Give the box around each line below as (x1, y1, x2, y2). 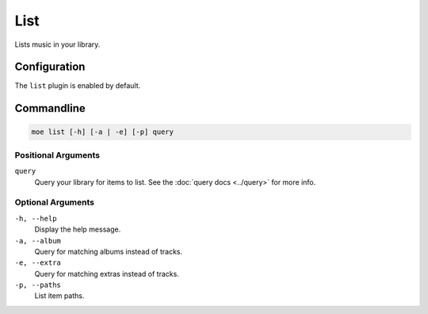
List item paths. (34, 291, 85, 301)
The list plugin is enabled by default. (14, 81, 141, 90)
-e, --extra (14, 258, 61, 267)
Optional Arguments (14, 197, 95, 208)
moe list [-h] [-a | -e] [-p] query (31, 128, 174, 136)
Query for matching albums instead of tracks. (34, 247, 183, 256)
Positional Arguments (14, 149, 101, 160)
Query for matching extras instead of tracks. (34, 269, 180, 278)
